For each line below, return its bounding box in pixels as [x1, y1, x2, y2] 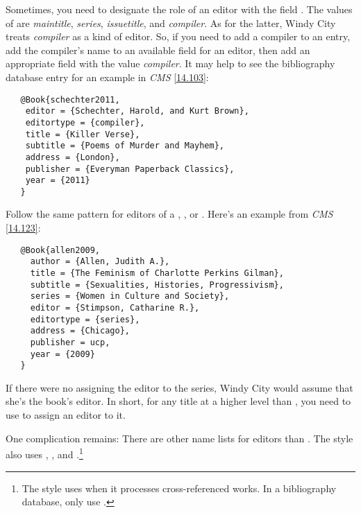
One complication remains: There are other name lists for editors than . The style [6, 431, 353, 445]
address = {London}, [25, 152, 120, 162]
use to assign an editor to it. [6, 408, 126, 422]
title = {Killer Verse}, [25, 129, 140, 139]
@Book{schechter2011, [20, 94, 120, 105]
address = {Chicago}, [30, 326, 130, 336]
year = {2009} [30, 349, 95, 359]
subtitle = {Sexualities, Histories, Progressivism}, [30, 279, 284, 290]
